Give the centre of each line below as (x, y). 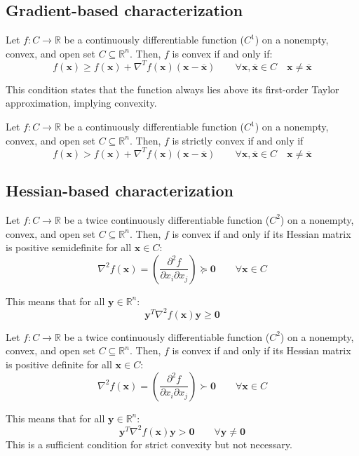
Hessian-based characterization (120, 190)
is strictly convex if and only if (238, 140)
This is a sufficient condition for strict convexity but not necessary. (149, 444)
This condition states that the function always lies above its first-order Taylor (172, 89)
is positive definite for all (59, 364)
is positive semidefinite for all (69, 247)
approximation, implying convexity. (81, 103)
